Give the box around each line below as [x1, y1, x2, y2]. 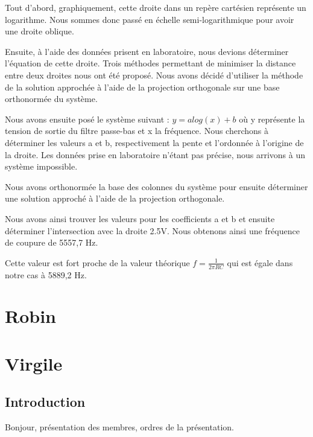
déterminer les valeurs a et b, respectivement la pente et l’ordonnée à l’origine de [5, 136, 304, 148]
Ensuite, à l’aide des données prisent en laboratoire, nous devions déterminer [5, 45, 289, 57]
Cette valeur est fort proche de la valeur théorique [5, 256, 190, 269]
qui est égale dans [227, 256, 293, 269]
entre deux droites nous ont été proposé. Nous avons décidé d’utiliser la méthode [5, 68, 303, 81]
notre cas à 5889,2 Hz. [5, 268, 87, 281]
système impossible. [5, 160, 78, 173]
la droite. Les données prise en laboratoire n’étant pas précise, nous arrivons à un [5, 148, 306, 161]
